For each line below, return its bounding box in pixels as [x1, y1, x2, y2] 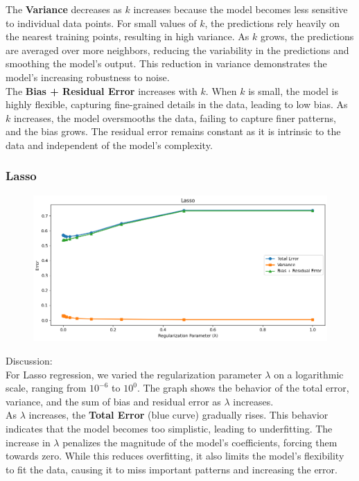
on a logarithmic [274, 367, 344, 381]
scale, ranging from [6, 381, 87, 395]
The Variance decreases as [6, 2, 122, 16]
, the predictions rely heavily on [204, 15, 340, 30]
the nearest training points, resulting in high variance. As [6, 29, 249, 44]
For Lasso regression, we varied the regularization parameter [6, 367, 262, 381]
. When [205, 83, 237, 98]
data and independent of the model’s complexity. [6, 137, 213, 152]
